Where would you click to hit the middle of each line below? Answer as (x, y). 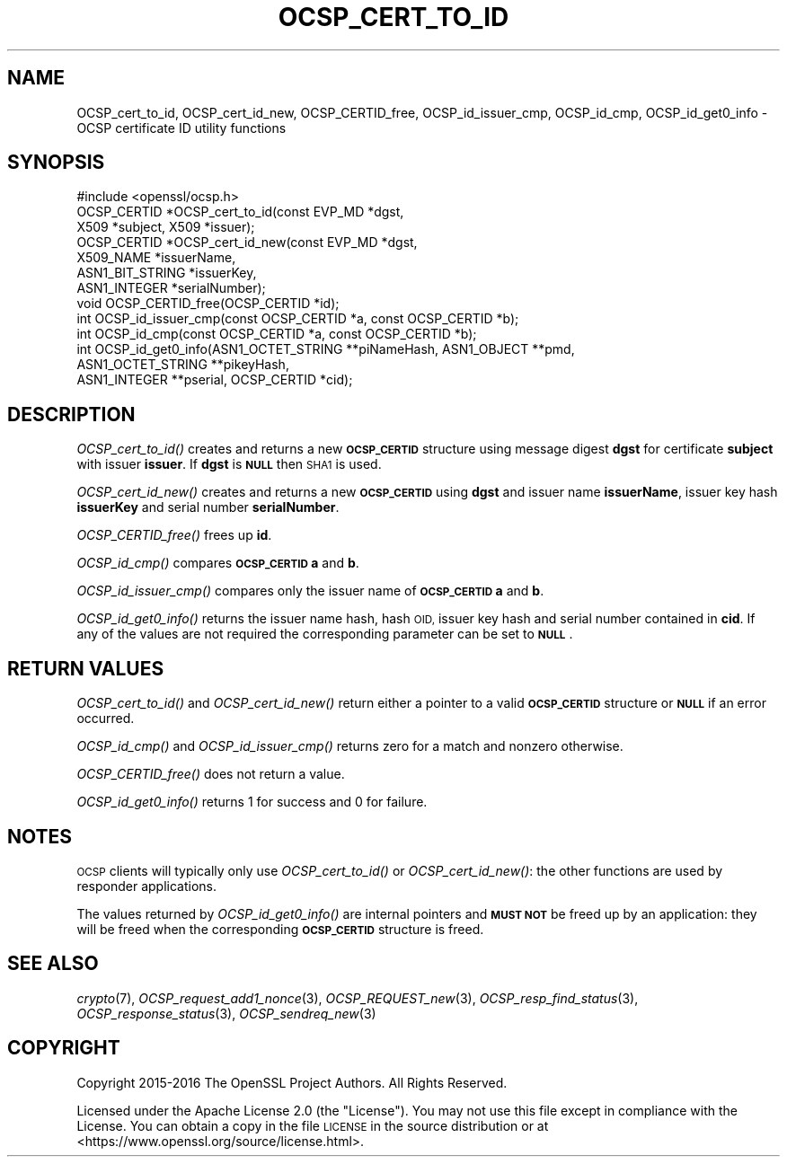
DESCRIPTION (71, 414)
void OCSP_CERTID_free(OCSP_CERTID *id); (208, 304)
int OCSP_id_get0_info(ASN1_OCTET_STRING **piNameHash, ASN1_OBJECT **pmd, (326, 349)
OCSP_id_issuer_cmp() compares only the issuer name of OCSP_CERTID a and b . (310, 591)
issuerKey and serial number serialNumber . (208, 507)
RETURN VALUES (86, 668)
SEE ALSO (53, 964)
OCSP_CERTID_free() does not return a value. (211, 774)
